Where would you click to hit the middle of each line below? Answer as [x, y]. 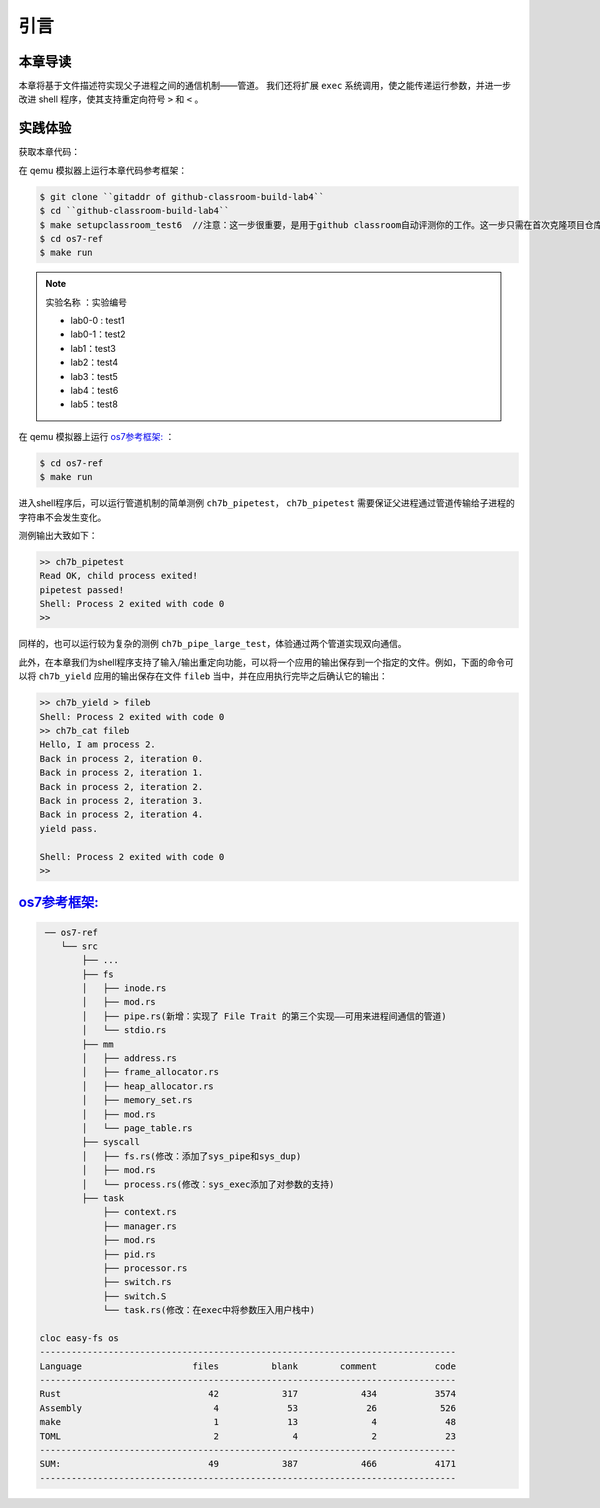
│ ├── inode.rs [124, 988]
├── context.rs [139, 1212]
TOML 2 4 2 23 [248, 1436]
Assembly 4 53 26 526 [248, 1408]
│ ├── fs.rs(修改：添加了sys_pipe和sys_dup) [191, 1156]
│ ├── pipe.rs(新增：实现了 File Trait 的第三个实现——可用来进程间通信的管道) [264, 1016]
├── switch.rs [137, 1282]
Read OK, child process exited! [119, 576]
